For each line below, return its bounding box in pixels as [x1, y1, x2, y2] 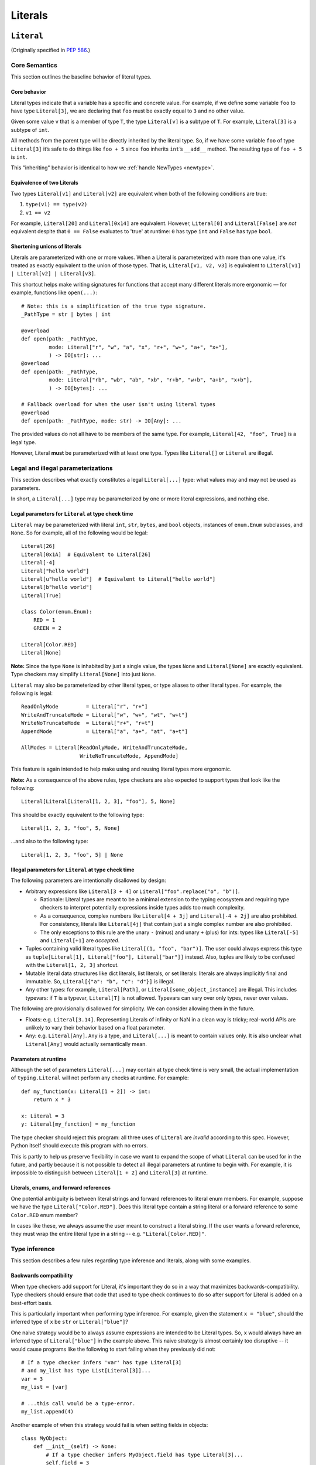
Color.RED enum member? [11, 1211, 78, 1218]
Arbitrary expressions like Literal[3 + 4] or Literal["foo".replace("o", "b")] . [25, 888, 240, 895]
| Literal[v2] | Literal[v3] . [11, 270, 96, 277]
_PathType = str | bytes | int [21, 311, 111, 318]
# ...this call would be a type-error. [21, 1400, 136, 1406]
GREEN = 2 [33, 625, 61, 632]
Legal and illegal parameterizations [11, 464, 114, 472]
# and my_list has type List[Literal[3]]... [21, 1367, 152, 1374]
